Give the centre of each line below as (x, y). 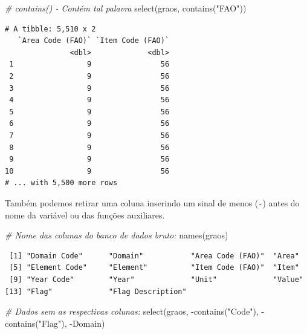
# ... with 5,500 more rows (61, 183)
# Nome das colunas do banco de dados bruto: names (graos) (117, 235)
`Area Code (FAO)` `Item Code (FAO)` (94, 41)
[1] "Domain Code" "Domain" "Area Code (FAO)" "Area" (154, 256)
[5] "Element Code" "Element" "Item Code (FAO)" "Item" (154, 268)
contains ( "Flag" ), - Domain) (55, 323)
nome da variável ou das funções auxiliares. (85, 214)
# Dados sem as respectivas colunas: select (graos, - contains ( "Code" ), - (135, 311)
